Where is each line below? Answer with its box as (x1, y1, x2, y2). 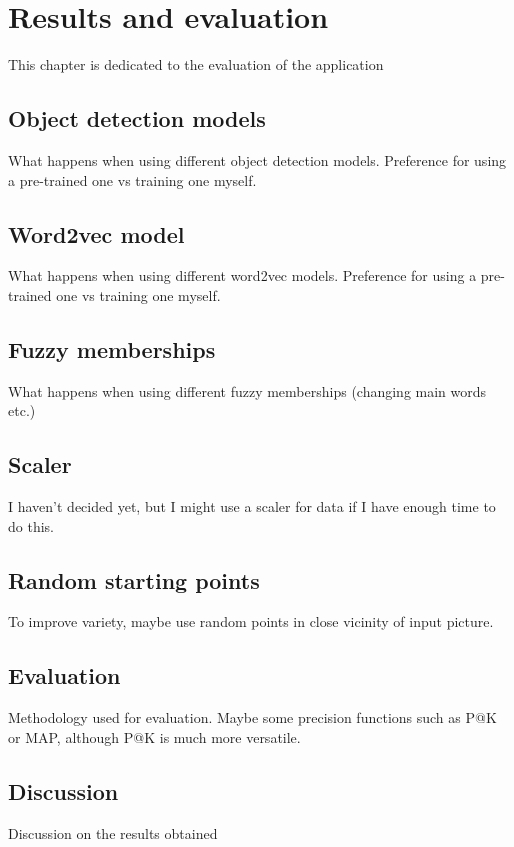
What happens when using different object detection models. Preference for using (8, 149, 507, 170)
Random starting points (8, 564, 260, 595)
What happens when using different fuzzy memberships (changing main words (8, 380, 487, 401)
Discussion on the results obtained (8, 822, 218, 843)
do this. (8, 515, 54, 536)
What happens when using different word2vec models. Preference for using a (8, 265, 477, 286)
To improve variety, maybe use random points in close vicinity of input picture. (8, 611, 494, 632)
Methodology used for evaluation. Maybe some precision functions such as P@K (8, 707, 497, 728)
